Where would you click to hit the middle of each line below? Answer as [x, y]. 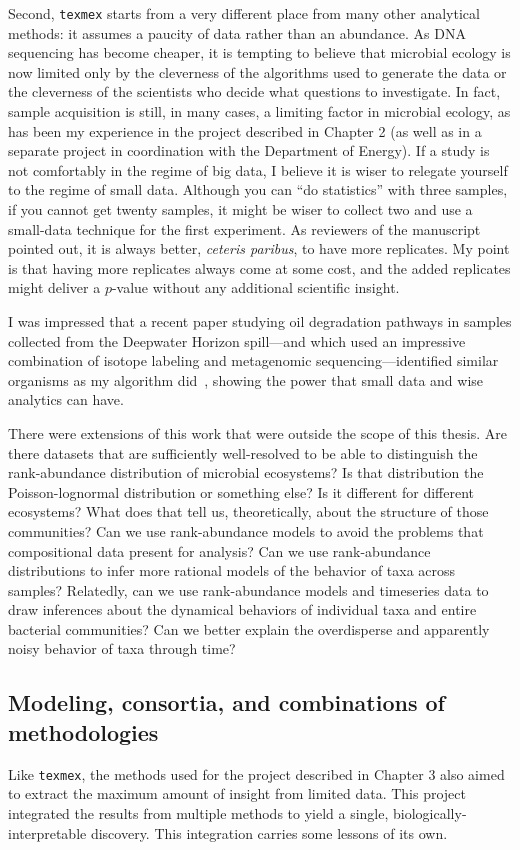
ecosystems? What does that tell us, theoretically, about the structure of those [248, 511]
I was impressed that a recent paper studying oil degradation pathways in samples [260, 320]
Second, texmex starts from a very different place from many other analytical [244, 13]
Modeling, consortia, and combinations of [226, 702]
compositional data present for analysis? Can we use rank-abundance [219, 550]
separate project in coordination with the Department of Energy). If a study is [249, 150]
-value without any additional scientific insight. [255, 287]
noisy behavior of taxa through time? [122, 648]
